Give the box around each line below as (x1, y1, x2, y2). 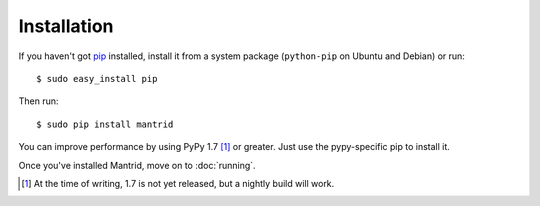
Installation (18, 15, 114, 37)
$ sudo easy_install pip (36, 73, 158, 84)
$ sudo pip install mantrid (36, 118, 174, 130)
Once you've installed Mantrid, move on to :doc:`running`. (18, 159, 256, 171)
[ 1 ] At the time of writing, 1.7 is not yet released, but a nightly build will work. (21, 177, 335, 189)
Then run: (18, 95, 59, 107)
